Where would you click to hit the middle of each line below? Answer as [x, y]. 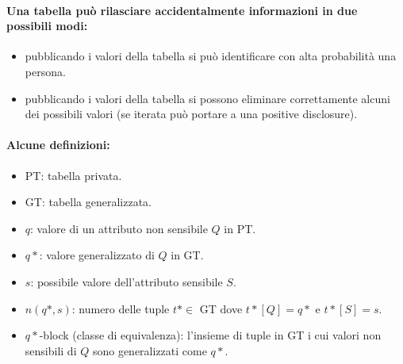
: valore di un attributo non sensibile [119, 228]
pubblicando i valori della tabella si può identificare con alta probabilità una [211, 56]
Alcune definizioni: [58, 145]
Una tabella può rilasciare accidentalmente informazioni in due [182, 10]
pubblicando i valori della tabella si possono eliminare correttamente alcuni [207, 98]
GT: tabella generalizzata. [88, 202]
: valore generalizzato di [97, 255]
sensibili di [51, 350]
